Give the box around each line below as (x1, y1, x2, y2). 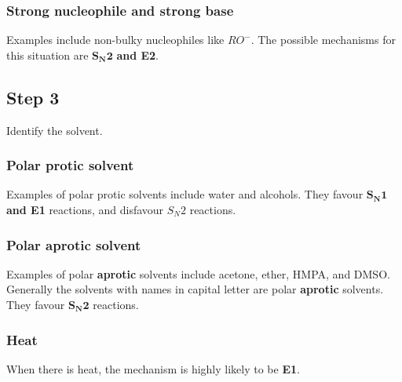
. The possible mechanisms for (250, 31, 396, 48)
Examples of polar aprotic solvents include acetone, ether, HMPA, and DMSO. (6, 265, 390, 282)
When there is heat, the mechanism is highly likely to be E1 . (6, 360, 300, 377)
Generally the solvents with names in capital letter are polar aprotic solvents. (6, 281, 384, 297)
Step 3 (6, 85, 60, 109)
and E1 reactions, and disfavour (6, 202, 164, 218)
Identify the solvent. (6, 122, 103, 138)
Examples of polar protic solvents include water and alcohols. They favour (6, 186, 364, 202)
